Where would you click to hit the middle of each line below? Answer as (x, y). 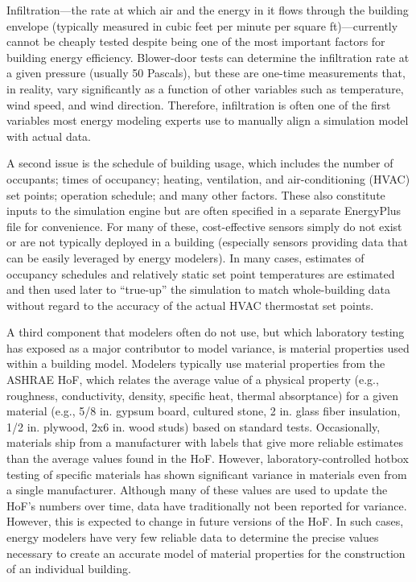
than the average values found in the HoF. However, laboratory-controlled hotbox (208, 458)
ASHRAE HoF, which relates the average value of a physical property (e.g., (193, 380)
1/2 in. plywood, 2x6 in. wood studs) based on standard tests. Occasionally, (194, 426)
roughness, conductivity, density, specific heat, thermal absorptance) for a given (203, 395)
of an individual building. (69, 569)
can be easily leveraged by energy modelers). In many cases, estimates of (185, 257)
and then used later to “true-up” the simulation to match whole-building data (199, 289)
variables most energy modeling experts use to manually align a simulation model (208, 120)
